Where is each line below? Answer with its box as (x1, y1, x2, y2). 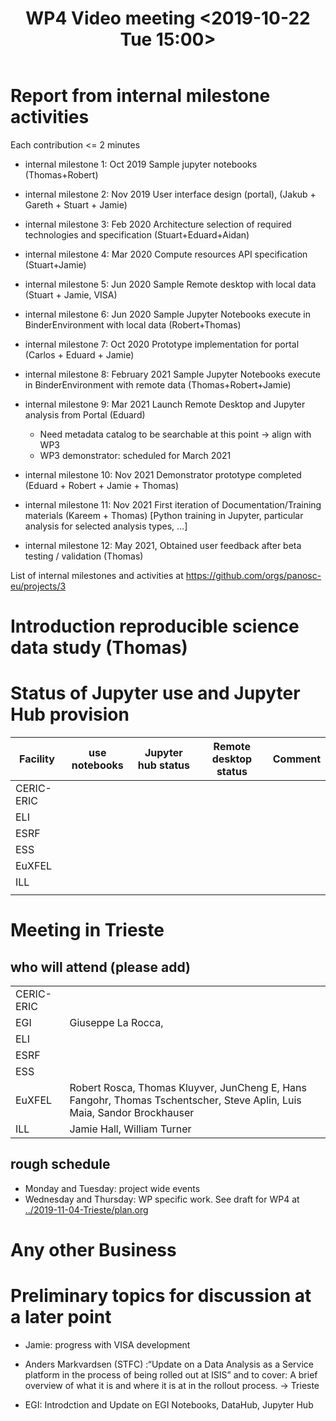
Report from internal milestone (10, 85, 271, 107)
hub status (137, 758, 190, 772)
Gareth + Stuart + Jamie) (24, 198, 128, 211)
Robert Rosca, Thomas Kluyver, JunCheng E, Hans (69, 1081, 307, 1095)
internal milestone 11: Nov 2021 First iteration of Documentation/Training (24, 498, 322, 511)
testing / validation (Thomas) (24, 550, 144, 562)
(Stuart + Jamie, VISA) (24, 288, 118, 301)
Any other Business (10, 1239, 177, 1262)
